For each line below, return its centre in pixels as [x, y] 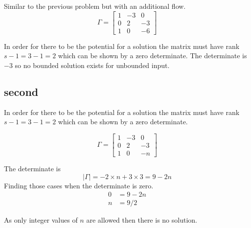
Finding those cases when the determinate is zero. [79, 185]
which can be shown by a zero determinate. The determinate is [152, 56]
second [21, 91]
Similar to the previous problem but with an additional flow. [95, 6]
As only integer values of [41, 220]
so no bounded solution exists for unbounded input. [92, 65]
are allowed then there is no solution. [142, 220]
